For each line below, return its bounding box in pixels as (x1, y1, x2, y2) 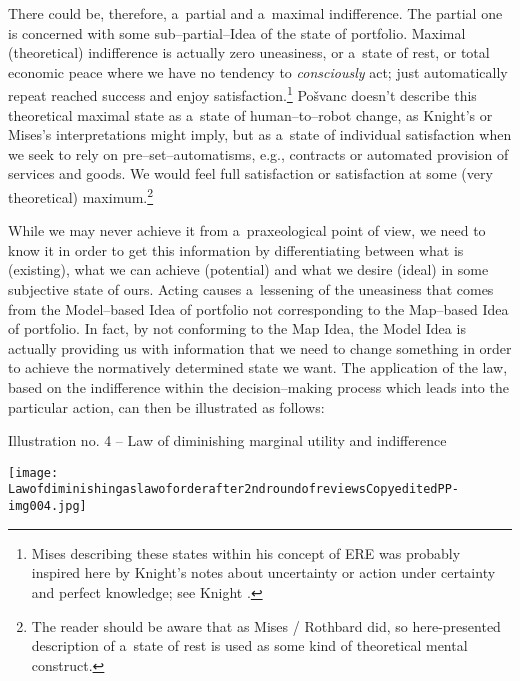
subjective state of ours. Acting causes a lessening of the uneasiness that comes (8, 279, 494, 300)
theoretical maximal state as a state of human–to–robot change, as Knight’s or (8, 104, 493, 125)
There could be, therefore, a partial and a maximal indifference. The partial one (8, 3, 503, 23)
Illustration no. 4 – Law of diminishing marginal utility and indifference (8, 430, 447, 451)
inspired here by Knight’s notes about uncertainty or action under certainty (31, 562, 496, 583)
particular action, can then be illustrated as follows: (8, 396, 325, 417)
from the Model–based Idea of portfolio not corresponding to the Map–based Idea (8, 298, 509, 319)
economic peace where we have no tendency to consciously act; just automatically (8, 61, 508, 82)
